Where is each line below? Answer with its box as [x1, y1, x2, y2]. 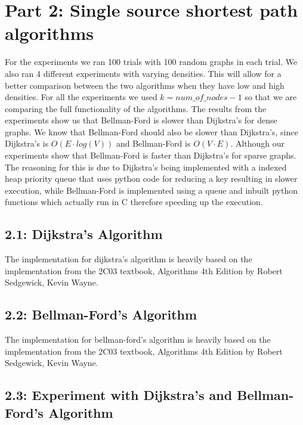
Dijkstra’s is [5, 137, 49, 150]
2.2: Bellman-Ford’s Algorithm [5, 305, 197, 324]
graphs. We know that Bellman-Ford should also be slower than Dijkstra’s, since [5, 125, 298, 138]
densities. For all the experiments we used [5, 91, 157, 103]
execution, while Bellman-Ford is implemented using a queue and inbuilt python [5, 184, 298, 196]
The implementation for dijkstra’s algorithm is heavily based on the [5, 253, 252, 265]
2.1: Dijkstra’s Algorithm [5, 225, 163, 243]
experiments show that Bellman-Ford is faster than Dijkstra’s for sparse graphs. [5, 149, 296, 162]
